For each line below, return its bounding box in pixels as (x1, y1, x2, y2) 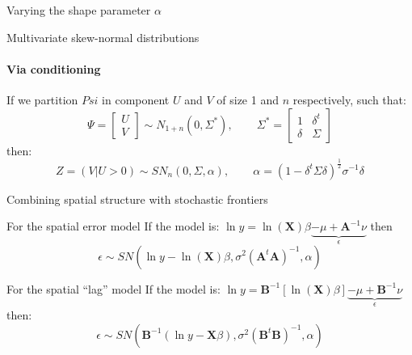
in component (102, 91, 170, 108)
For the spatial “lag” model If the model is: (6, 280, 221, 297)
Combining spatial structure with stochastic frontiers (6, 190, 268, 207)
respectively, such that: (292, 91, 406, 108)
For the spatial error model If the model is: (6, 218, 220, 235)
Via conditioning (6, 60, 101, 77)
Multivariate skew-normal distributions (6, 28, 200, 45)
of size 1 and (217, 91, 279, 108)
